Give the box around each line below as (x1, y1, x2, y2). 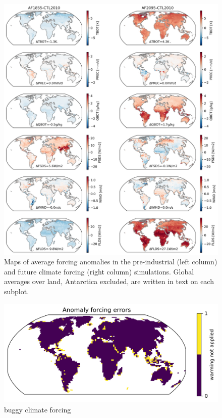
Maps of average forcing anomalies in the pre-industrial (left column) (4, 256, 217, 267)
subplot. (4, 286, 29, 296)
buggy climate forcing (4, 404, 71, 415)
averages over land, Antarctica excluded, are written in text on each (4, 276, 214, 287)
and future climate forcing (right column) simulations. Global (4, 266, 194, 276)
